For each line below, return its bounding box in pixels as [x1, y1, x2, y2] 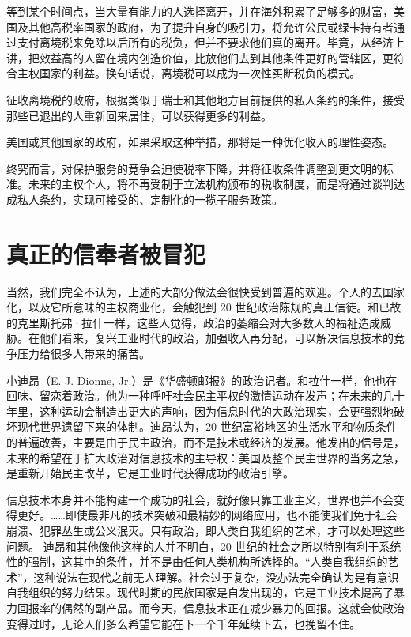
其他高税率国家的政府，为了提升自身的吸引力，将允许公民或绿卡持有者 [28, 18, 394, 35]
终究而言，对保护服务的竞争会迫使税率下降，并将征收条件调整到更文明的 [6, 160, 383, 176]
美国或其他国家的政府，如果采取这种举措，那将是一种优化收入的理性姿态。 [6, 134, 394, 150]
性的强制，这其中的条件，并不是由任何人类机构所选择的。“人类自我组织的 [6, 553, 388, 570]
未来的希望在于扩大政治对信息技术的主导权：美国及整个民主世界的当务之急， [6, 449, 405, 465]
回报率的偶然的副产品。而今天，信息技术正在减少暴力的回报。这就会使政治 [17, 599, 405, 616]
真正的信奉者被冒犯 [6, 237, 206, 269]
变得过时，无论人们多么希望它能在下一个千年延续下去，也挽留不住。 [6, 615, 360, 631]
